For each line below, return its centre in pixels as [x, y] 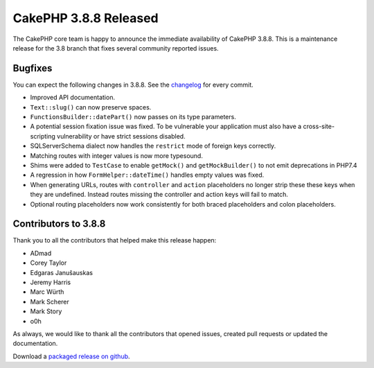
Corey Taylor [48, 263]
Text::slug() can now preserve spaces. [91, 107]
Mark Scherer [50, 301]
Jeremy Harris [51, 282]
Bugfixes [33, 68]
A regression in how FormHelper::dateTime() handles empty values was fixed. [147, 175]
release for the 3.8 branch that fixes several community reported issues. [116, 48]
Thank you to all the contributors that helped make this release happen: [115, 240]
